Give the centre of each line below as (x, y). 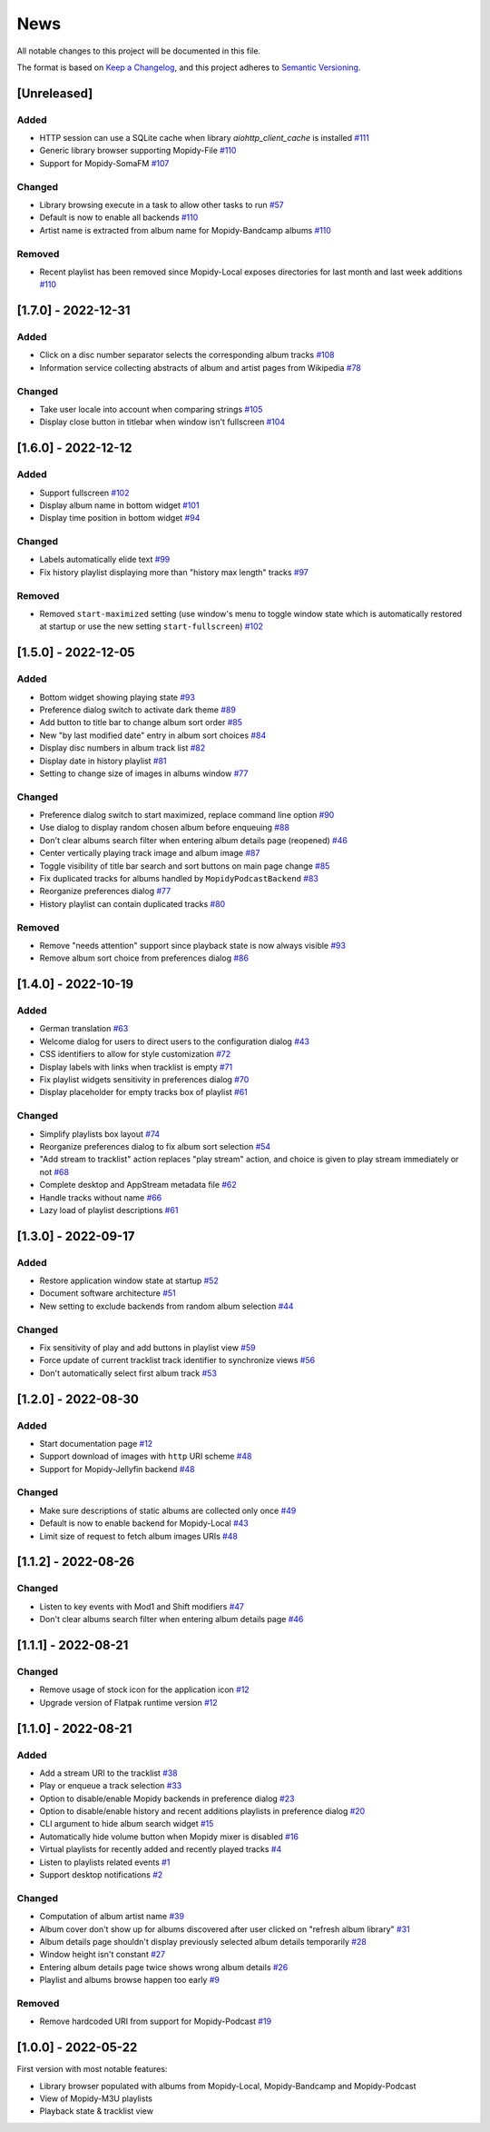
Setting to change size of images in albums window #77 (144, 773)
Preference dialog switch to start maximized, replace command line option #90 (187, 815)
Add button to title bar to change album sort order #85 (141, 722)
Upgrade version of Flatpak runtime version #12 (128, 1702)
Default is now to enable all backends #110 (119, 217)
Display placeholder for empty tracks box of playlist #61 (144, 1092)
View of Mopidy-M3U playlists (96, 2098)
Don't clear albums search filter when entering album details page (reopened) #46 (194, 840)
